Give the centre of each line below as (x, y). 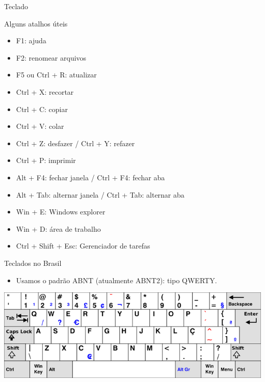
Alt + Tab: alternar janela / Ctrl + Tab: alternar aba (100, 194)
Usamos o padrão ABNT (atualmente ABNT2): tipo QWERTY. (116, 280)
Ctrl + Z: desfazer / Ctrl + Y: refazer (75, 143)
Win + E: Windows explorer (61, 212)
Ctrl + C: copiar (42, 109)
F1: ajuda (31, 40)
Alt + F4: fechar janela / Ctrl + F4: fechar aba (90, 177)
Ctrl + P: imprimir (46, 160)
